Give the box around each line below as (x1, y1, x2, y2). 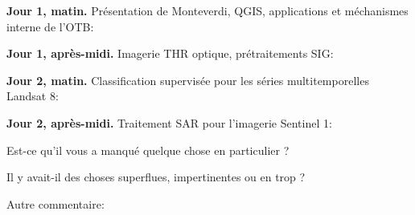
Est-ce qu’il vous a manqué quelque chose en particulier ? (6, 141, 290, 158)
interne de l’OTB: (6, 18, 94, 34)
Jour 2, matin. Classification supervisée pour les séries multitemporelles (6, 71, 369, 88)
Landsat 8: (6, 87, 59, 104)
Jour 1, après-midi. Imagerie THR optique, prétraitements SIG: (6, 45, 334, 62)
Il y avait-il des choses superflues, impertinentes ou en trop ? (6, 168, 306, 185)
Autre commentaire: (6, 195, 105, 212)
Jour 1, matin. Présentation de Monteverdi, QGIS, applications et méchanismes (6, 2, 409, 18)
